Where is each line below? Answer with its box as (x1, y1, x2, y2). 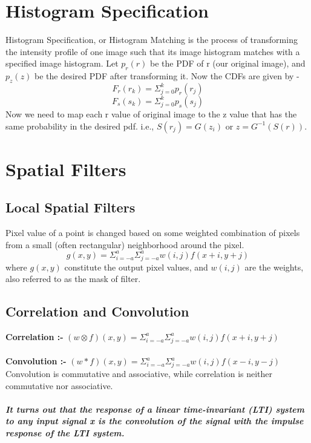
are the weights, (244, 260, 304, 273)
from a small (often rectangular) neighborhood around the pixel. (5, 238, 244, 251)
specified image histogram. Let (5, 57, 119, 70)
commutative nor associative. (5, 379, 113, 392)
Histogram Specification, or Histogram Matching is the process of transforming (5, 33, 298, 46)
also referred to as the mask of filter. (5, 272, 141, 285)
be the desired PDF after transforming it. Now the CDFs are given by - (34, 70, 300, 82)
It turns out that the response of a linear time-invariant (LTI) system (5, 402, 304, 415)
